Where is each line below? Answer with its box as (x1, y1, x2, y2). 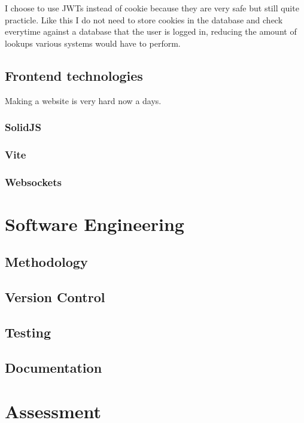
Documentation (5, 358, 102, 376)
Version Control (5, 288, 105, 306)
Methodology (5, 252, 88, 271)
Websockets (5, 174, 62, 189)
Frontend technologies (5, 66, 143, 84)
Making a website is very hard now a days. (5, 94, 162, 106)
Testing (5, 323, 51, 342)
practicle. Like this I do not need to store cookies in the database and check (5, 13, 283, 26)
